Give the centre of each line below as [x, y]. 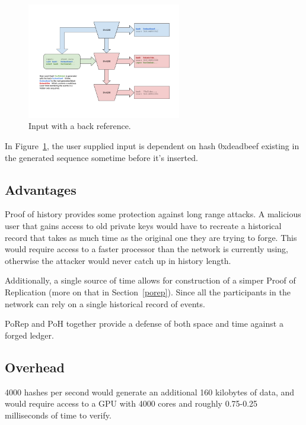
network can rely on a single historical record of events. [105, 303]
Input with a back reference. [80, 126]
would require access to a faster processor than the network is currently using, [146, 249]
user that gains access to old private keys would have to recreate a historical [143, 225]
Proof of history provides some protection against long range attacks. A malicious [153, 214]
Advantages [41, 189]
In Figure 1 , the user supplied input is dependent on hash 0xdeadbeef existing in [152, 145]
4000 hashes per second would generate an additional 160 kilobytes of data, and [150, 392]
